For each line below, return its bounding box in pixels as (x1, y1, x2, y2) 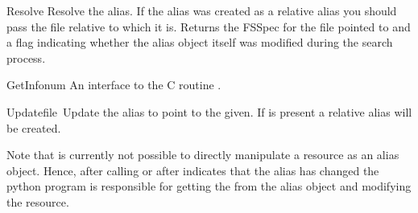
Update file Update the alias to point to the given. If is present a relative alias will (6, 103, 412, 120)
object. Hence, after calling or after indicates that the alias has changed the (6, 162, 379, 178)
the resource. (6, 193, 69, 210)
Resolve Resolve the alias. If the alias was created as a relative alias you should (6, 2, 397, 18)
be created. (6, 119, 61, 136)
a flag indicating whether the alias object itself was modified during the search (6, 34, 393, 51)
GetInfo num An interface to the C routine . (6, 76, 221, 93)
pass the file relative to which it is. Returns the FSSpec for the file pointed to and (6, 18, 411, 35)
